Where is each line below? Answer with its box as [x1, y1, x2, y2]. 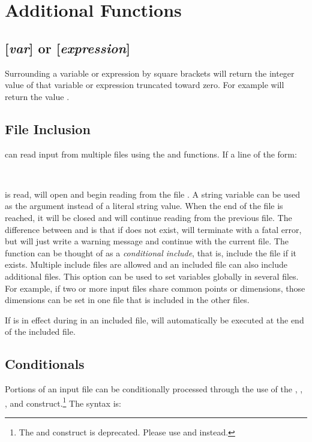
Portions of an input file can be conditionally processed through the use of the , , [5, 383, 303, 395]
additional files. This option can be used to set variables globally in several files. [5, 270, 299, 282]
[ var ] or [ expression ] [5, 38, 130, 57]
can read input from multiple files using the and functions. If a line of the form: [5, 147, 297, 160]
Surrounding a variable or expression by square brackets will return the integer [5, 66, 295, 79]
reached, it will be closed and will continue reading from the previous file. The [5, 211, 292, 223]
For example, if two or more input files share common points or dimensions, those [5, 281, 305, 294]
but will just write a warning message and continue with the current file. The [5, 235, 289, 247]
